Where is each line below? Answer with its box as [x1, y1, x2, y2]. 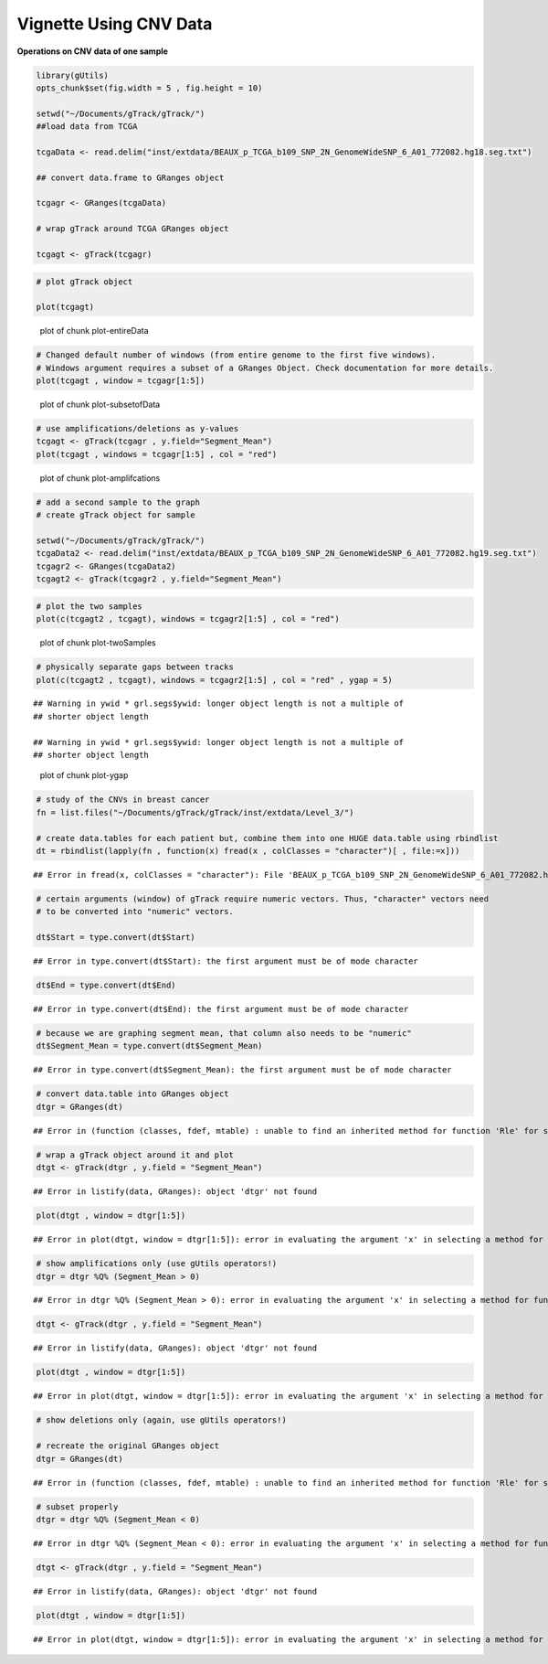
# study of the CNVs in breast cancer [36, 795, 210, 805]
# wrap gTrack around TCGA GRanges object [36, 224, 229, 234]
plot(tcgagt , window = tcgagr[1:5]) [36, 376, 205, 386]
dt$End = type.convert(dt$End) [36, 980, 177, 991]
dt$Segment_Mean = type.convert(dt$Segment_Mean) [36, 1040, 263, 1051]
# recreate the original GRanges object [36, 1441, 219, 1451]
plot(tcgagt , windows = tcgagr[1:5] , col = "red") [36, 449, 278, 459]
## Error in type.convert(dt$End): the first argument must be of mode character [33, 1004, 409, 1015]
